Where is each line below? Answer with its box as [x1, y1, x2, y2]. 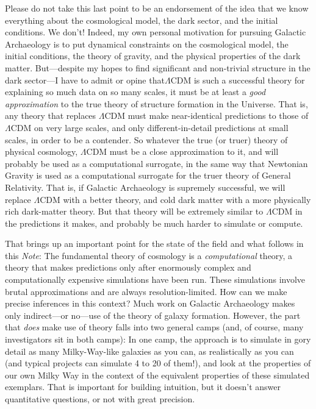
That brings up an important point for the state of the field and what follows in [5, 237, 304, 250]
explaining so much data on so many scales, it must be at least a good [5, 85, 266, 98]
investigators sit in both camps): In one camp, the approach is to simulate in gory [5, 333, 311, 346]
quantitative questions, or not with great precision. [5, 393, 195, 405]
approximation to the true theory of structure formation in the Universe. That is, [5, 97, 308, 110]
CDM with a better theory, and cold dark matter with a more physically [40, 193, 311, 205]
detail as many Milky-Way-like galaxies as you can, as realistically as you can [5, 344, 294, 357]
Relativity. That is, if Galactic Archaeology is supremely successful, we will [5, 180, 285, 193]
